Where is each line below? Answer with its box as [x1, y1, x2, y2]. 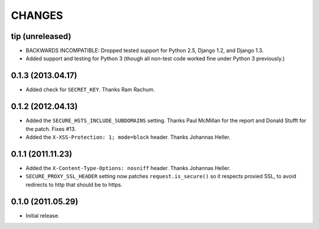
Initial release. [25, 212, 60, 219]
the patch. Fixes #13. [25, 125, 76, 132]
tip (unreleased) [11, 31, 71, 41]
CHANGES [11, 9, 63, 22]
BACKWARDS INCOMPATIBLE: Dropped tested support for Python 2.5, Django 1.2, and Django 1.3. [25, 47, 264, 54]
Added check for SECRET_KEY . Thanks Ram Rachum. [25, 86, 155, 93]
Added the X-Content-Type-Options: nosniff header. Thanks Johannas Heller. [25, 164, 230, 171]
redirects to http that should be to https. [25, 181, 123, 188]
